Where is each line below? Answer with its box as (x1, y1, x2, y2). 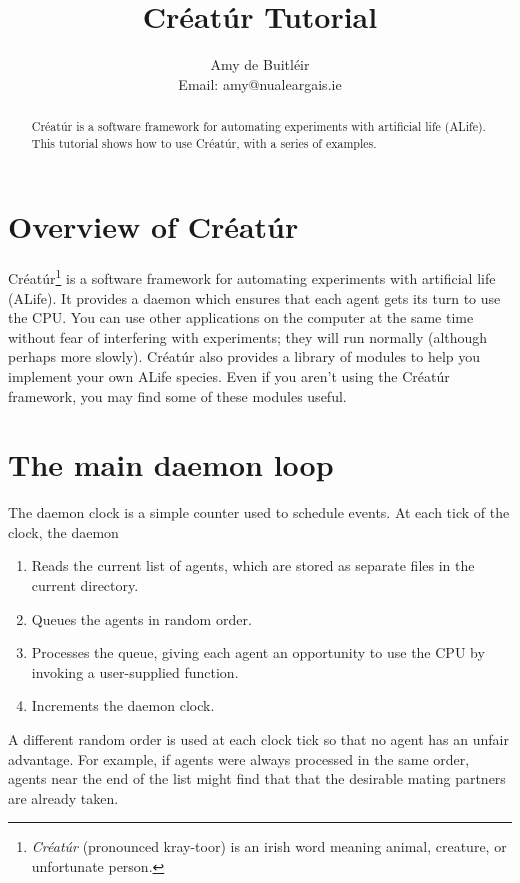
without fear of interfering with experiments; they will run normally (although (8, 326, 488, 347)
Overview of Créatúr (8, 206, 299, 247)
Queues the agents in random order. (31, 608, 252, 629)
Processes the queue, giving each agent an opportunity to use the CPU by (31, 642, 485, 663)
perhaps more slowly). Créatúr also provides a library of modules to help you (8, 346, 481, 367)
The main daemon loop (8, 444, 334, 485)
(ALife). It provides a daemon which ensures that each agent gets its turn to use (8, 287, 501, 308)
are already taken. (8, 787, 119, 808)
